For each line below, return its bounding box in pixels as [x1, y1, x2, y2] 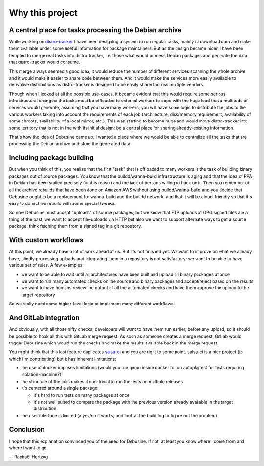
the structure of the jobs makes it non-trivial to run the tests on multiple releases [21, 378, 183, 384]
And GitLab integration [9, 314, 80, 322]
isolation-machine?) [21, 371, 61, 378]
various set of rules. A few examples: [9, 263, 84, 268]
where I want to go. [9, 445, 48, 451]
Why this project [9, 7, 78, 18]
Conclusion [9, 425, 45, 434]
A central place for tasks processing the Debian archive [9, 26, 182, 34]
